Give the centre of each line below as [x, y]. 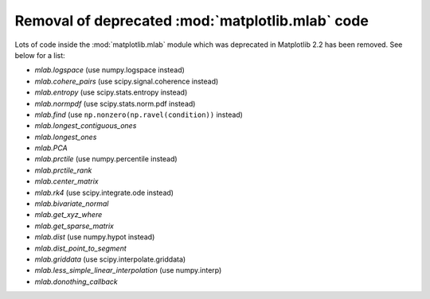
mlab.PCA [51, 148]
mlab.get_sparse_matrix [74, 226]
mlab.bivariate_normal [72, 204]
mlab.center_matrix [66, 181]
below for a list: [40, 55]
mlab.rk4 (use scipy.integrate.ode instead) [104, 192]
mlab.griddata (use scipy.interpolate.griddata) [110, 259]
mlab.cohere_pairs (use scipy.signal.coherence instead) [127, 81]
